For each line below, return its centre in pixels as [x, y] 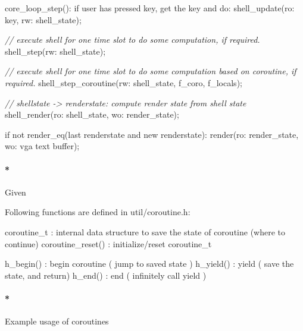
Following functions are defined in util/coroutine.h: [98, 212]
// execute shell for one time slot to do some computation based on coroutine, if [151, 71]
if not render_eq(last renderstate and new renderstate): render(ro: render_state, [152, 134]
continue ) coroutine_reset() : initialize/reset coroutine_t [108, 243]
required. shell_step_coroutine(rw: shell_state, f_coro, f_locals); [124, 82]
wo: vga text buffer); [42, 146]
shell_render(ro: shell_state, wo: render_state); [92, 114]
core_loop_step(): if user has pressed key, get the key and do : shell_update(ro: [150, 8]
